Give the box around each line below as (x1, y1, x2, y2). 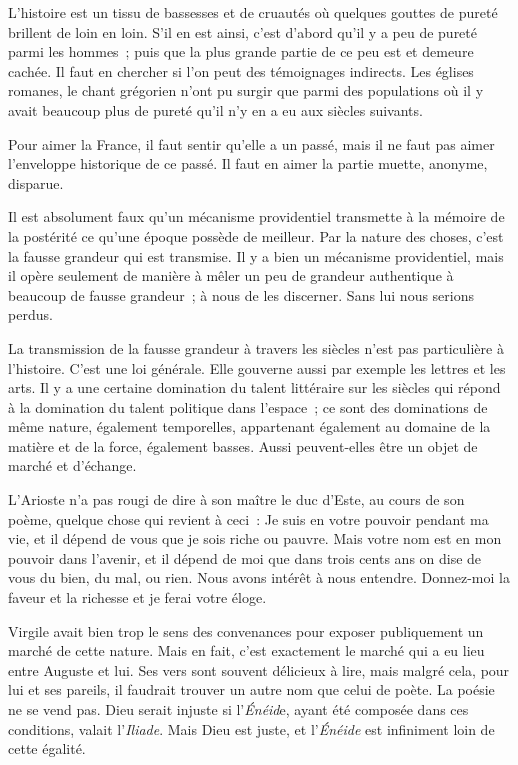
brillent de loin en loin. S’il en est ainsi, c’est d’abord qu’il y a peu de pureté (8, 21, 477, 42)
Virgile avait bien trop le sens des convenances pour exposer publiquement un (8, 620, 484, 641)
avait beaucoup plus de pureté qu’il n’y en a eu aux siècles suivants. (8, 99, 423, 120)
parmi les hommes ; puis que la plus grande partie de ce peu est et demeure (8, 41, 474, 62)
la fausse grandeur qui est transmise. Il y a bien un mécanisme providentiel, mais (8, 245, 504, 266)
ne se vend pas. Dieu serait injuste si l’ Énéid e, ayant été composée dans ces (8, 699, 469, 719)
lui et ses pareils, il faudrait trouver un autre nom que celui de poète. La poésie (8, 679, 495, 700)
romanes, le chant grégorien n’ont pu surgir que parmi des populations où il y (8, 80, 484, 101)
